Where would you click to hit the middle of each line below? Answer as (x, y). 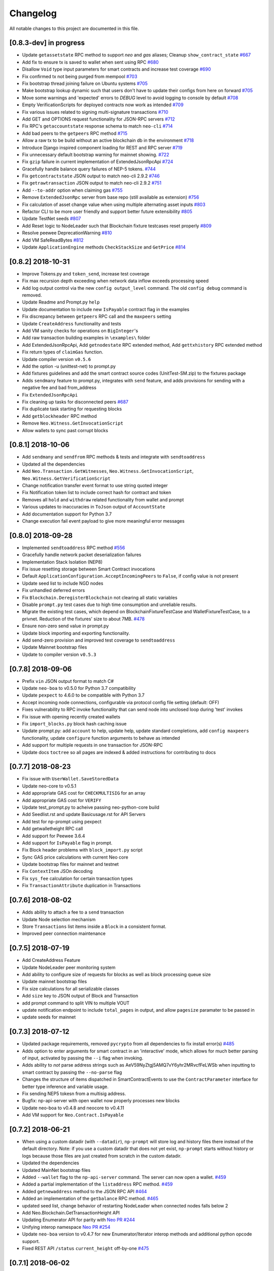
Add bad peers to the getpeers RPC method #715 (75, 133)
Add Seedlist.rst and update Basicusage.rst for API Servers (84, 814)
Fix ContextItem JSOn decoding (57, 871)
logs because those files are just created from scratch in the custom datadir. (102, 1156)
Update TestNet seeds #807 (52, 219)
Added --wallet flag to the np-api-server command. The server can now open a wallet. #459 (124, 1177)
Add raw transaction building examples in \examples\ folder (86, 338)
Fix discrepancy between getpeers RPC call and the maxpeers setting (97, 316)
